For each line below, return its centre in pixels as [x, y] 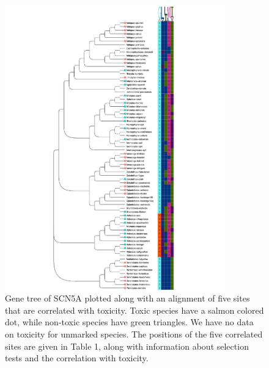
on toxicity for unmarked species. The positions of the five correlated [134, 334]
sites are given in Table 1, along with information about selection [127, 346]
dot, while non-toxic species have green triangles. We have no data [129, 322]
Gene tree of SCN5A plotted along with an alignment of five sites [127, 298]
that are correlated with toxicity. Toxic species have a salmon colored [134, 310]
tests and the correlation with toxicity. [77, 358]
